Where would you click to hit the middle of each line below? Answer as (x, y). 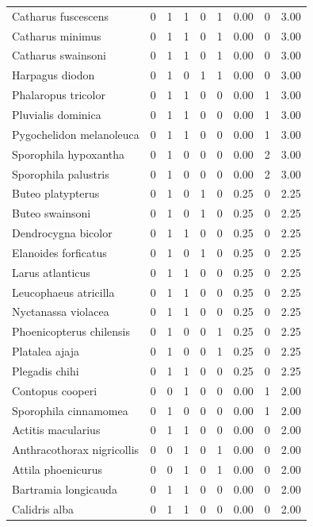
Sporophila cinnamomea (70, 410)
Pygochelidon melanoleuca (76, 134)
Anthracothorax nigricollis (76, 450)
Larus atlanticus (51, 272)
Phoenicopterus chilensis (71, 331)
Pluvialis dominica (57, 114)
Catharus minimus (57, 35)
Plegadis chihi (46, 370)
